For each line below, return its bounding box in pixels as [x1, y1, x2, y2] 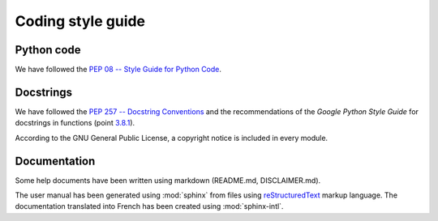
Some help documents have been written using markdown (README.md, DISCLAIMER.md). [15, 175, 321, 185]
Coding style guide [15, 12, 146, 30]
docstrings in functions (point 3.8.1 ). [15, 118, 135, 128]
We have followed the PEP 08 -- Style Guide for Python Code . [15, 65, 222, 74]
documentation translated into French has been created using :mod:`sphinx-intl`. [15, 202, 284, 211]
